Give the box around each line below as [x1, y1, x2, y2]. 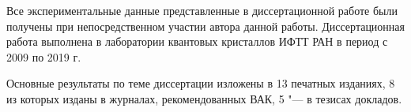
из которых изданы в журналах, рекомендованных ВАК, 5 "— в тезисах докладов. [6, 90, 402, 106]
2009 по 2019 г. [6, 48, 81, 65]
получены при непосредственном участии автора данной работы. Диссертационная [6, 17, 405, 34]
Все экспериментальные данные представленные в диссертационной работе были [6, 2, 398, 18]
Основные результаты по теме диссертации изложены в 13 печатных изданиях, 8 [6, 75, 395, 91]
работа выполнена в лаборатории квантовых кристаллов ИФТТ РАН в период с [6, 33, 388, 50]
